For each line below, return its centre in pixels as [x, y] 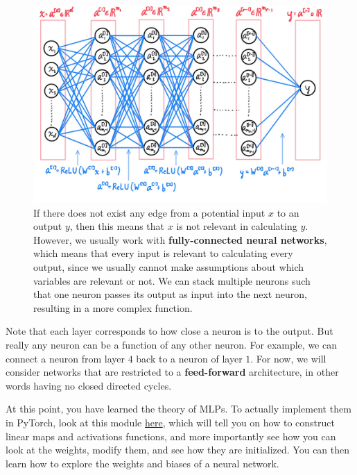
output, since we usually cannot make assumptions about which [169, 267]
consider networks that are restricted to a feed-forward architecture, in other [172, 372]
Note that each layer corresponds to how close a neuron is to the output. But [169, 331]
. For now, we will [288, 358]
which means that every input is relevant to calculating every [163, 253]
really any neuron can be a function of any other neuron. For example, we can [171, 344]
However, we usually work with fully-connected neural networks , [180, 239]
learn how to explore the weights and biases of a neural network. [142, 463]
